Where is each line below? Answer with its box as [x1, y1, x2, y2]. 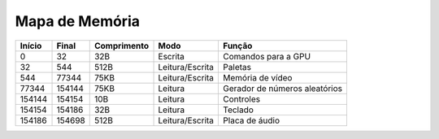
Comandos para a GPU [223, 50, 311, 62]
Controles [223, 93, 261, 105]
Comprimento [93, 40, 150, 51]
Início [20, 40, 42, 51]
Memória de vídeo [223, 72, 293, 83]
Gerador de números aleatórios [223, 82, 343, 93]
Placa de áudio [223, 115, 280, 126]
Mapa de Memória [15, 12, 140, 30]
